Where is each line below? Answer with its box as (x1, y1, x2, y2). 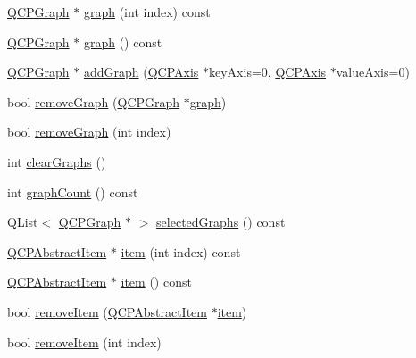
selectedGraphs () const (156, 212, 286, 231)
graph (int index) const (83, 3, 211, 21)
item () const (121, 272, 192, 291)
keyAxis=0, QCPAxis (209, 62, 327, 81)
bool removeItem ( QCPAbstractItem (7, 302, 207, 321)
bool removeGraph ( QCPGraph (7, 92, 180, 111)
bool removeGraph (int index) (7, 122, 171, 141)
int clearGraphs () (7, 152, 106, 171)
